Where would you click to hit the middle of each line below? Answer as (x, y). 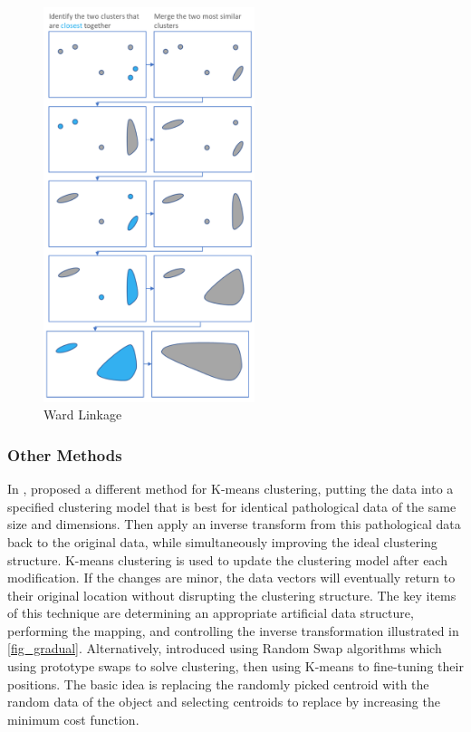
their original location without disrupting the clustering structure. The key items (232, 595)
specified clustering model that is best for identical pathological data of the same (232, 506)
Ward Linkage (83, 414)
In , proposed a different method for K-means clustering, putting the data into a (231, 489)
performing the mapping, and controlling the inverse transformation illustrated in (233, 630)
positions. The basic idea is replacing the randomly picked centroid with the (218, 684)
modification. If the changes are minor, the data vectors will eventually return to (231, 578)
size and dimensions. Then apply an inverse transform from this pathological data (234, 524)
